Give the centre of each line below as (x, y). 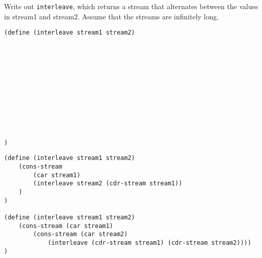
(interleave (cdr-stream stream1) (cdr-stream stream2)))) (149, 243)
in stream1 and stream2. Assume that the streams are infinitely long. (111, 16)
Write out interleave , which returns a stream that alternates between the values (131, 6)
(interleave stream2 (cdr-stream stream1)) (108, 184)
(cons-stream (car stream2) (80, 234)
